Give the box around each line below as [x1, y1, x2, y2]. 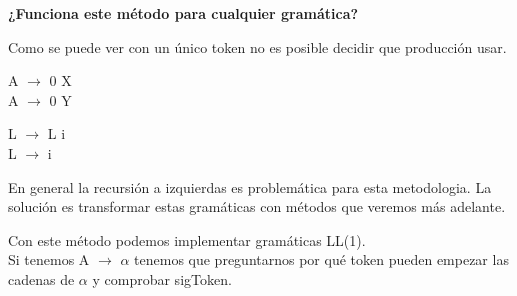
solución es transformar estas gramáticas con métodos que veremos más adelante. [8, 196, 506, 217]
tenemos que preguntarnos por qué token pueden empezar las [134, 249, 509, 270]
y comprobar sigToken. [92, 268, 232, 289]
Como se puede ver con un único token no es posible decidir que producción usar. [8, 36, 507, 57]
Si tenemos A [8, 249, 90, 270]
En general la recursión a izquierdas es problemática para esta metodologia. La [8, 176, 492, 197]
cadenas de [8, 268, 75, 289]
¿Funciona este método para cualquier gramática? [8, 3, 359, 23]
